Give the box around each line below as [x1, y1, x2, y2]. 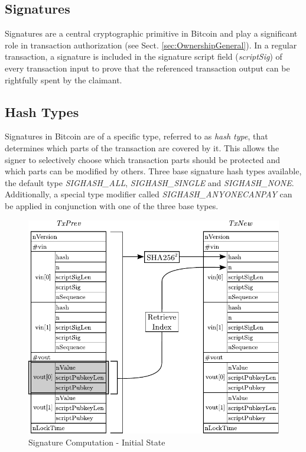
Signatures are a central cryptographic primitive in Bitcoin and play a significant [5, 27, 298, 40]
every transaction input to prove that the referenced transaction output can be [5, 61, 290, 74]
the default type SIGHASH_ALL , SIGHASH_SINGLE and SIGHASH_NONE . [5, 176, 294, 188]
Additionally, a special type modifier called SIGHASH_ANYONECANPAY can [5, 188, 292, 200]
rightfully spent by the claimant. [5, 73, 122, 86]
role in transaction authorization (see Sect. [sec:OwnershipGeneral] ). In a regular [5, 38, 297, 51]
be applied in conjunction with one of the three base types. [5, 199, 219, 212]
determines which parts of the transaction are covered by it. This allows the [5, 141, 279, 154]
